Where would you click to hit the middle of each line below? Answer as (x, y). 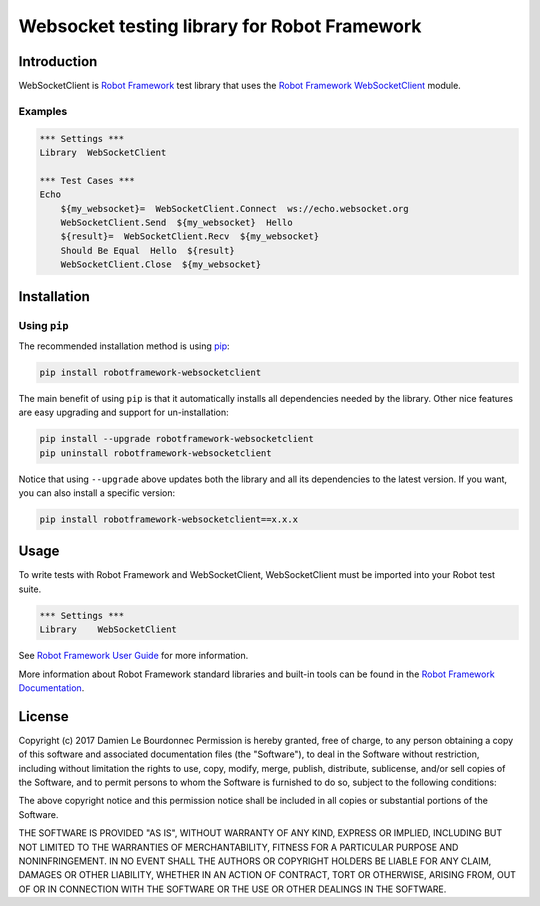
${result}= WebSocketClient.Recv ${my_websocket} (190, 236)
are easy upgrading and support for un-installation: (123, 412)
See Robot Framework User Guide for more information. (133, 656)
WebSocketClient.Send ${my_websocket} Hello (177, 222)
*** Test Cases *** (87, 180)
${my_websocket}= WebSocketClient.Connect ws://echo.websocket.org (234, 208)
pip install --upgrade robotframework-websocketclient (176, 439)
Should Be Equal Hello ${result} (147, 250)
